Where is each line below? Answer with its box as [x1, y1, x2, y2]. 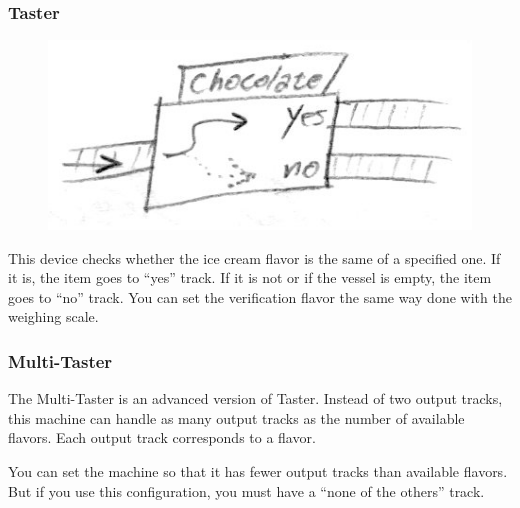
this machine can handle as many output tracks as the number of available [8, 407, 465, 428]
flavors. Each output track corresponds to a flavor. [8, 427, 316, 448]
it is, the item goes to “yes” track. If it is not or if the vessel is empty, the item [8, 267, 492, 288]
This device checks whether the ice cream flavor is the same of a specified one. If [8, 247, 501, 268]
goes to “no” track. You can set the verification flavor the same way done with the [8, 286, 512, 307]
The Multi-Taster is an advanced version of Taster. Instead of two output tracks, [8, 388, 503, 409]
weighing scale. [8, 306, 99, 327]
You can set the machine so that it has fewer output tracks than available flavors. [8, 460, 508, 481]
